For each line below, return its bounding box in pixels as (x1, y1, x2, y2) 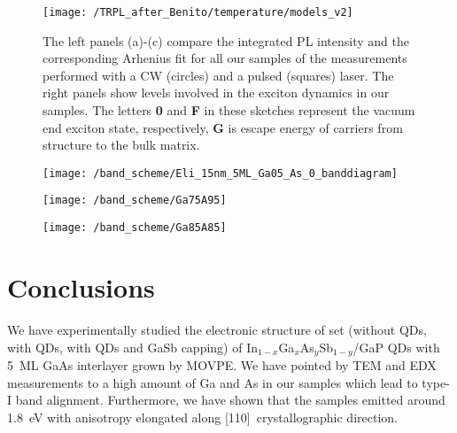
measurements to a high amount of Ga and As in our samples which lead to (7, 373, 418, 391)
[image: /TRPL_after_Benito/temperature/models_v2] (43, 6, 353, 19)
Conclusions (7, 268, 155, 305)
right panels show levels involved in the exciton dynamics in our (43, 83, 390, 102)
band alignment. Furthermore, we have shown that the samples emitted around (15, 390, 445, 409)
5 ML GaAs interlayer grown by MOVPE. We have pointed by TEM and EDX (7, 355, 437, 374)
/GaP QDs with (352, 337, 440, 356)
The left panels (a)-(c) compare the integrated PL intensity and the (43, 31, 409, 50)
